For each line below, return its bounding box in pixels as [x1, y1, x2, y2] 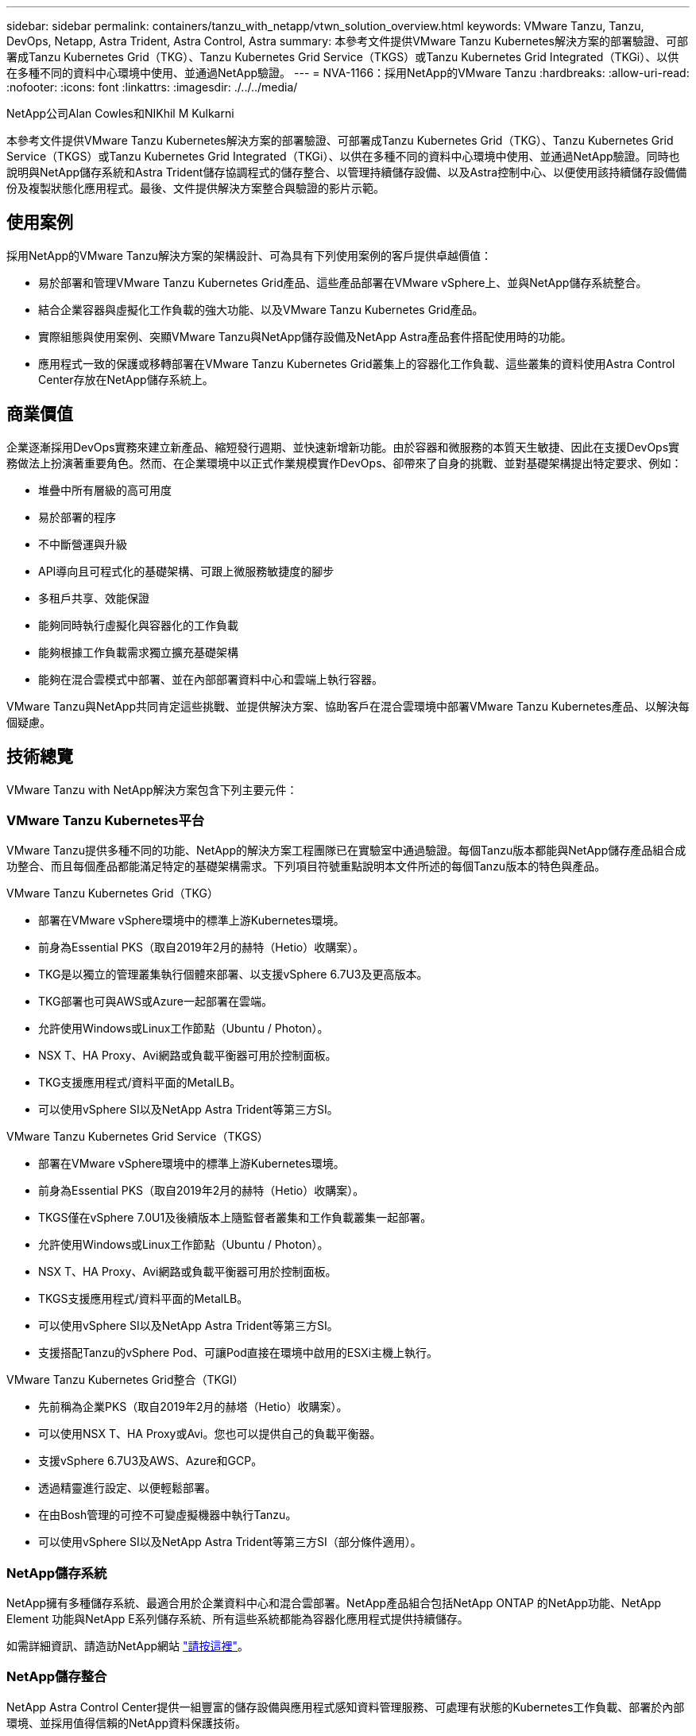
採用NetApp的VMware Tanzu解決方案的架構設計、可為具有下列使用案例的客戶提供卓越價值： [6, 248, 493, 262]
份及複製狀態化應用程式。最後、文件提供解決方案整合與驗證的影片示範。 [6, 181, 385, 195]
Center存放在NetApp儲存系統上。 [38, 372, 214, 386]
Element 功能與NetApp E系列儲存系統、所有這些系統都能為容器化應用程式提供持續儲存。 [6, 1612, 469, 1626]
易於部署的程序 [38, 510, 116, 524]
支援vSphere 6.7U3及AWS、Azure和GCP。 [38, 1454, 263, 1468]
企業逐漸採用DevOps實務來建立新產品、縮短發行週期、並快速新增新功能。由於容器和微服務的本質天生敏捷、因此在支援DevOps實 [6, 440, 680, 454]
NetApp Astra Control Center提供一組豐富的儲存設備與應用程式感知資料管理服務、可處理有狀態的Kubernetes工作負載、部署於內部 [6, 1699, 685, 1714]
